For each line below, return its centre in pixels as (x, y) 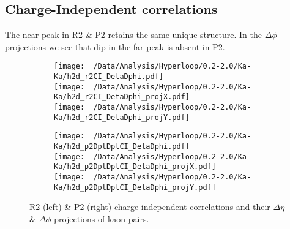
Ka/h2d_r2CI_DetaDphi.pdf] (109, 77)
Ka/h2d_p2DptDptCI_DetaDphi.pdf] (122, 146)
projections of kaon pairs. (102, 218)
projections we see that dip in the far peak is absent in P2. (115, 46)
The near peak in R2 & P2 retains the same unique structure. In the (133, 35)
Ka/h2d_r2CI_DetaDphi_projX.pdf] (122, 97)
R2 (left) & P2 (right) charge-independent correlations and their (150, 207)
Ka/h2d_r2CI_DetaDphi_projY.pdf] (122, 117)
